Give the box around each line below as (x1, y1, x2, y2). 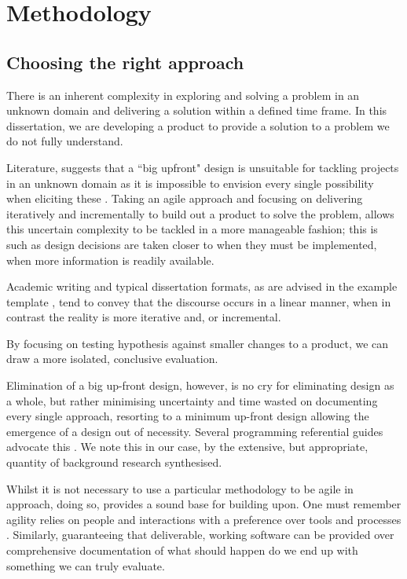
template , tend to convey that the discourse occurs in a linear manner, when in (6, 293, 391, 310)
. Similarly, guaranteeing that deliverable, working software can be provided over (6, 526, 394, 543)
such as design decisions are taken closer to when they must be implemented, (6, 236, 377, 252)
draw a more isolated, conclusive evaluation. (6, 350, 218, 367)
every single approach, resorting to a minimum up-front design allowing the (6, 408, 369, 424)
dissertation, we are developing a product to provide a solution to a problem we (6, 117, 390, 134)
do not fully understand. (6, 133, 123, 149)
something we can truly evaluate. (6, 557, 165, 574)
